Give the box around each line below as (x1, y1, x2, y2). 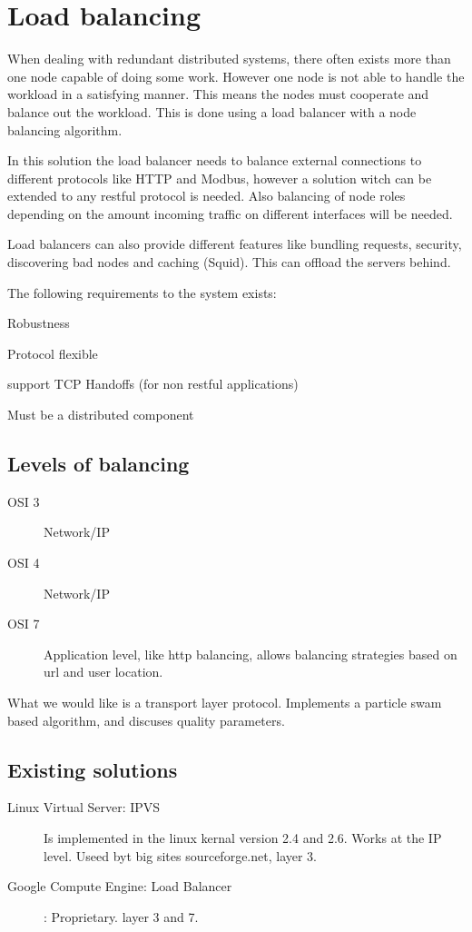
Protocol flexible (7, 343, 98, 362)
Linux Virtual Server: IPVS (7, 798, 161, 817)
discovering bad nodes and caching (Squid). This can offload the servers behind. (7, 253, 451, 272)
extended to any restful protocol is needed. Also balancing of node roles (7, 186, 406, 205)
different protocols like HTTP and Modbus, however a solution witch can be (7, 168, 432, 187)
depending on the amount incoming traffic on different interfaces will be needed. (7, 203, 453, 223)
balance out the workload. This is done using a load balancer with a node (7, 102, 417, 121)
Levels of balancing (7, 450, 190, 478)
